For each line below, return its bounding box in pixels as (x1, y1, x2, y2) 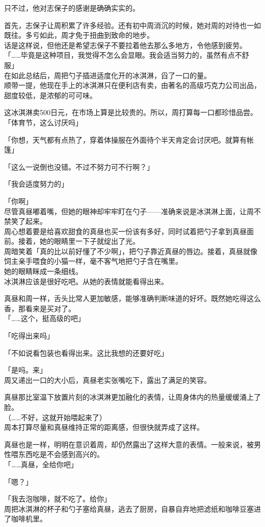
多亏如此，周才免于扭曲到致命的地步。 (25, 30, 154, 40)
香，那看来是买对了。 (4, 303, 75, 313)
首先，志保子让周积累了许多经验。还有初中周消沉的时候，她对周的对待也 (4, 19, 247, 30)
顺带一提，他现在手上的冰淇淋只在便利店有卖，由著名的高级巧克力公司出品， (4, 80, 261, 90)
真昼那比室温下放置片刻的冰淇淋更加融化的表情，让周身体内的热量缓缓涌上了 (4, 392, 261, 402)
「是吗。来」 (4, 364, 47, 375)
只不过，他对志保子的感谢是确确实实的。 (4, 3, 140, 13)
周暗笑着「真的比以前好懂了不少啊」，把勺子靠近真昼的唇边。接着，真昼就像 (4, 245, 257, 256)
